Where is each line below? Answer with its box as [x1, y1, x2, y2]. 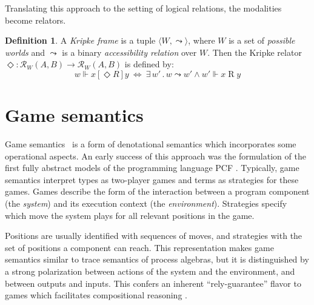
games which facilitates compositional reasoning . [5, 289, 187, 301]
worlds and [5, 45, 45, 58]
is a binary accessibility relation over [62, 45, 197, 58]
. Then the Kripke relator [207, 45, 302, 58]
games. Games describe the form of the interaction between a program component [5, 185, 310, 198]
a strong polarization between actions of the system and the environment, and [5, 265, 295, 278]
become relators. [5, 13, 66, 26]
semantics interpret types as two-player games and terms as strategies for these [5, 173, 299, 186]
